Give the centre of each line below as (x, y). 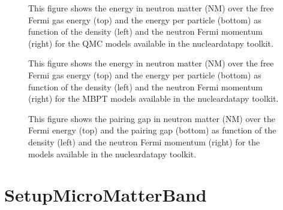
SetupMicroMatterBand (106, 195)
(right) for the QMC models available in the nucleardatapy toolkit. (151, 43)
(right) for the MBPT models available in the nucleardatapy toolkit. (153, 98)
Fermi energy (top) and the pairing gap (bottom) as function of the (152, 130)
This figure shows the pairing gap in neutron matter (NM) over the (152, 118)
